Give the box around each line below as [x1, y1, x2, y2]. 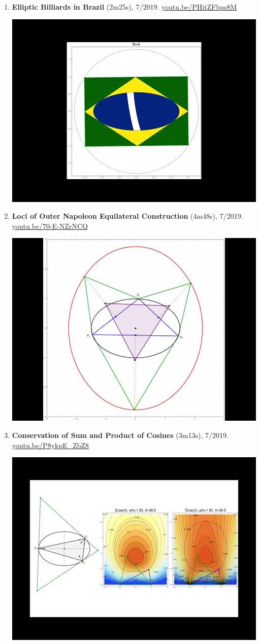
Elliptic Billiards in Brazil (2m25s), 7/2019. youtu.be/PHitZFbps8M [12, 2, 237, 12]
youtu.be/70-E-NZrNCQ [12, 220, 88, 231]
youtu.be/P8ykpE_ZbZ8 [12, 439, 89, 450]
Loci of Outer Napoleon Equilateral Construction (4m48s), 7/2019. [12, 211, 243, 221]
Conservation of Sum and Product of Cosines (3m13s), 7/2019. [12, 429, 229, 440]
